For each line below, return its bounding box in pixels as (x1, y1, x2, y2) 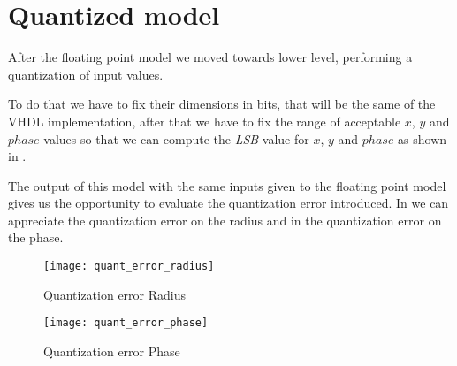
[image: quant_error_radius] (43, 260, 215, 273)
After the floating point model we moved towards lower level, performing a (8, 48, 413, 66)
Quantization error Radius (43, 285, 187, 303)
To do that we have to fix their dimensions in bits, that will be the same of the (8, 95, 436, 113)
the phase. (8, 228, 64, 247)
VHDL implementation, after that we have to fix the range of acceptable (8, 111, 401, 130)
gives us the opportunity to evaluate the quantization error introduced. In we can (8, 194, 449, 212)
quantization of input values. (8, 65, 164, 83)
